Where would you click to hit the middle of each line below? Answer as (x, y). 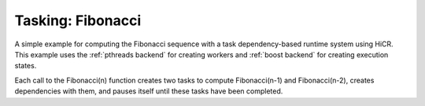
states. (26, 66)
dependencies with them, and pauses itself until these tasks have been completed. (149, 91)
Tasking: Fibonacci (78, 20)
